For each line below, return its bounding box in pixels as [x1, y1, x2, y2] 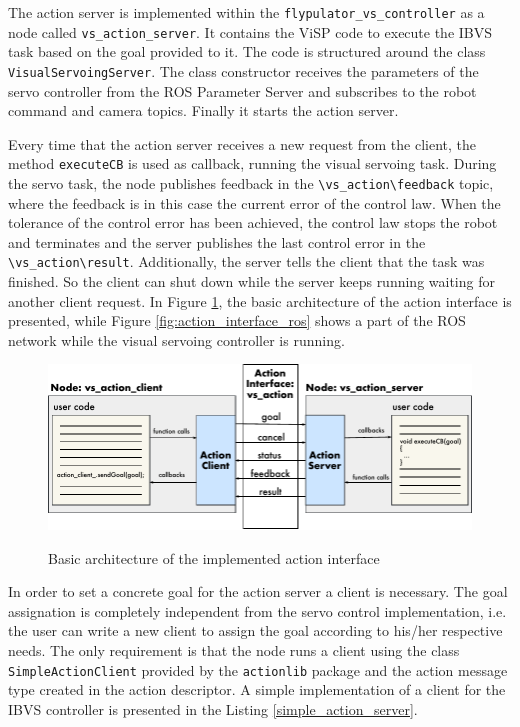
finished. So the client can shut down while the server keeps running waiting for [8, 271, 495, 292]
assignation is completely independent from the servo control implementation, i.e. [8, 600, 507, 621]
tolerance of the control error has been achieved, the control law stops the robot [8, 212, 498, 233]
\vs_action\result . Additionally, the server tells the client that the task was [8, 251, 485, 272]
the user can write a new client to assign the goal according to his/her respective [8, 620, 503, 641]
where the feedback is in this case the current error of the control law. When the [8, 192, 501, 213]
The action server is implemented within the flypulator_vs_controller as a [8, 2, 485, 22]
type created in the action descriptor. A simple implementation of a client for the [8, 679, 506, 700]
